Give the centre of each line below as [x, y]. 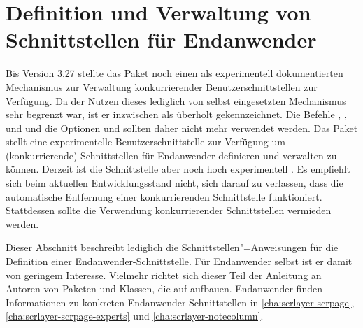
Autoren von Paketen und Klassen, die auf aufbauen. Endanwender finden [164, 288]
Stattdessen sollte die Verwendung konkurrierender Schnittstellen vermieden [169, 210]
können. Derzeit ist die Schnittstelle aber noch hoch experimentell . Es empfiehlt [178, 169]
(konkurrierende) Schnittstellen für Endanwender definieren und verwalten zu [171, 155]
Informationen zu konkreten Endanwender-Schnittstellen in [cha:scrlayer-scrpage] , [180, 302]
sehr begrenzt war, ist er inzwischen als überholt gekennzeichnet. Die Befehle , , [176, 114]
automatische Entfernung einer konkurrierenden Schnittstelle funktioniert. [164, 196]
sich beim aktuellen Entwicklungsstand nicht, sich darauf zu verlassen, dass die [175, 183]
